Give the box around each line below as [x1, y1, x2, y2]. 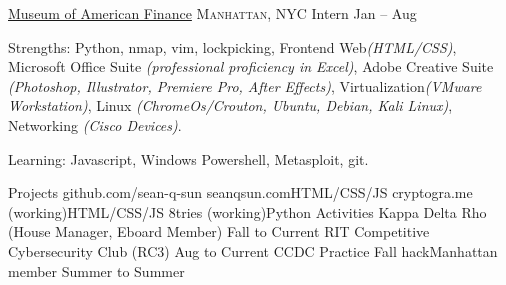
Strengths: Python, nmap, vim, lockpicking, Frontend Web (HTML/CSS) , [8, 36, 457, 57]
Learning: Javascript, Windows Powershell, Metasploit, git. [8, 148, 369, 169]
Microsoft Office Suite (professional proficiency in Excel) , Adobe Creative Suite [8, 56, 494, 77]
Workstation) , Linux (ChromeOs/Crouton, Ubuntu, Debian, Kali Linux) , [8, 95, 453, 116]
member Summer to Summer [8, 260, 185, 281]
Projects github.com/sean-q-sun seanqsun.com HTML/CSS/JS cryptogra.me [8, 182, 473, 203]
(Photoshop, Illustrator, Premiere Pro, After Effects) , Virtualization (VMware [8, 75, 482, 96]
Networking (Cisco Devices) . [8, 114, 182, 135]
